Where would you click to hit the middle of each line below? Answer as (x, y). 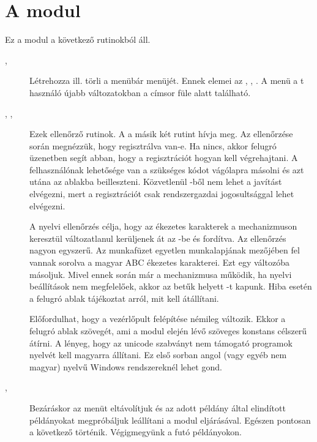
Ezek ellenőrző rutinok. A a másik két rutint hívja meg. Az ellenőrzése (161, 134)
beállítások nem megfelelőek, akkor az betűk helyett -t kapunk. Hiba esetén (171, 286)
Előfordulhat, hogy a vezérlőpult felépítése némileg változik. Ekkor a (158, 319)
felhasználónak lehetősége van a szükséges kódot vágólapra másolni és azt (167, 169)
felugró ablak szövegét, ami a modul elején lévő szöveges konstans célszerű (168, 331)
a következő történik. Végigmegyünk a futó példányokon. (136, 432)
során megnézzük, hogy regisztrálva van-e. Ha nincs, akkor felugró (153, 145)
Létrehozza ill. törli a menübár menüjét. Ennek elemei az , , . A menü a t (167, 81)
